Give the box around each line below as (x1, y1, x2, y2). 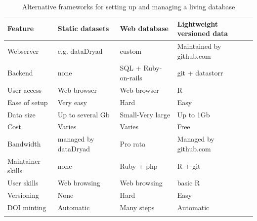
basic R (177, 178, 200, 188)
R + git (177, 160, 201, 171)
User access (7, 84, 42, 95)
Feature (7, 23, 34, 34)
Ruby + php (120, 160, 158, 171)
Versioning (7, 190, 39, 200)
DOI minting (7, 202, 46, 212)
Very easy (57, 97, 87, 107)
